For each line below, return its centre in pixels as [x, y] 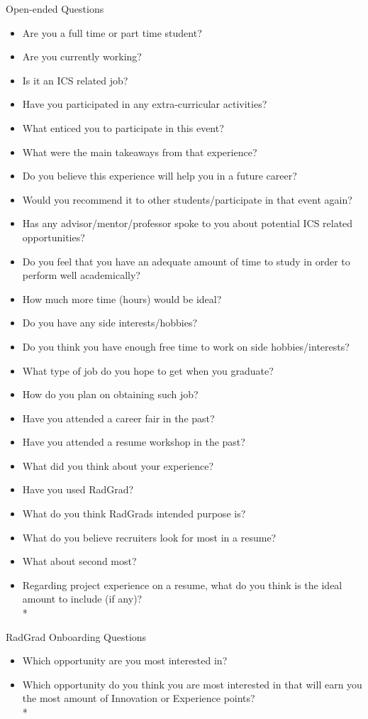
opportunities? [54, 237]
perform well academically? [81, 275]
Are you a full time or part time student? [112, 32]
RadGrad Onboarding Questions [76, 636]
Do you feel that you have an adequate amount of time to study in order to [186, 261]
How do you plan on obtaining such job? [110, 394]
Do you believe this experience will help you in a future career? [160, 176]
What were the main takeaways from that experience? [140, 152]
